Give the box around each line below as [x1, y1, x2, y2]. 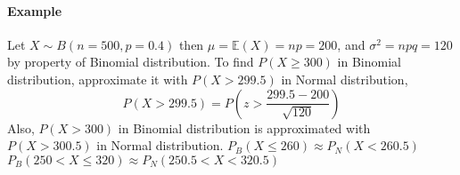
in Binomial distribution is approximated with [118, 118, 371, 137]
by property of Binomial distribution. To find [7, 52, 254, 71]
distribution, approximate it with [7, 69, 188, 88]
